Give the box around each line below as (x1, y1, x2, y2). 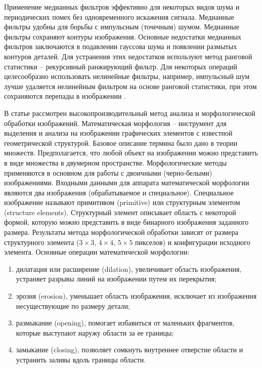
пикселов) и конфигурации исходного (135, 236, 250, 247)
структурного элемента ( (4, 236, 79, 247)
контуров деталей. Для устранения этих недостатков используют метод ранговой (4, 51, 252, 61)
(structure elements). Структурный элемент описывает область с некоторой (4, 207, 236, 217)
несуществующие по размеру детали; (16, 300, 130, 311)
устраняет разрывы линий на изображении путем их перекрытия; (16, 273, 216, 284)
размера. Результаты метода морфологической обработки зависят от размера (4, 227, 238, 237)
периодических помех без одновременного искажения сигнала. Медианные (4, 11, 234, 22)
